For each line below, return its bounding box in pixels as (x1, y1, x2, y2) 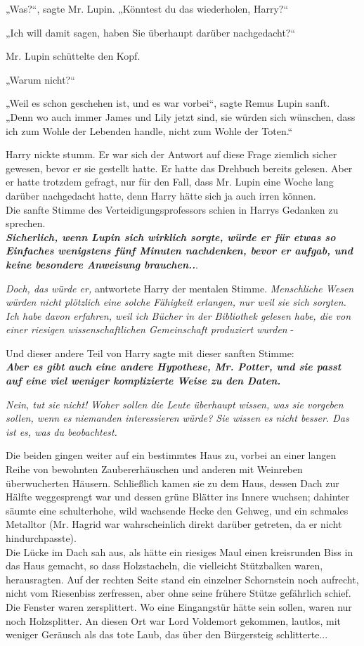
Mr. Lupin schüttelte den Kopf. (6, 49, 141, 63)
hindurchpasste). (6, 531, 77, 545)
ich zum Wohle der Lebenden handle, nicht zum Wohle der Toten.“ (6, 123, 293, 138)
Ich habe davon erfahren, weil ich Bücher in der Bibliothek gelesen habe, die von (6, 308, 351, 323)
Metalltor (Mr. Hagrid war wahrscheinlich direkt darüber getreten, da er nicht (6, 517, 342, 531)
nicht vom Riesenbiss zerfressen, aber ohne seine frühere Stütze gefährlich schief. (6, 586, 351, 600)
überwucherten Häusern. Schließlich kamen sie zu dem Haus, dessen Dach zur (6, 475, 339, 490)
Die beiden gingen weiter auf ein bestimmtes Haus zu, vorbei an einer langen (6, 448, 337, 463)
